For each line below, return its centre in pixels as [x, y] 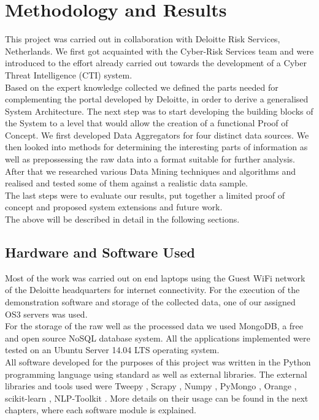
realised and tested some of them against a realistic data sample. [126, 183]
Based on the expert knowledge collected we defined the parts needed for [142, 87]
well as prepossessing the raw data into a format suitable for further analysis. [150, 159]
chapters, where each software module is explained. [101, 410]
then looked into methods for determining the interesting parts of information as [156, 147]
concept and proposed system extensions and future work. [114, 207]
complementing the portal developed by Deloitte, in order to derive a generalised [157, 99]
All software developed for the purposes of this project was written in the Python [158, 361]
